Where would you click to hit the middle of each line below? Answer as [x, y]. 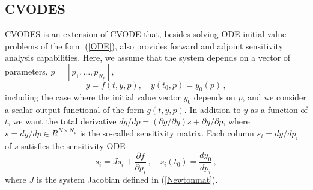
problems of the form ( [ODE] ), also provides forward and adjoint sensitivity [144, 45]
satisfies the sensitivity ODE [73, 145]
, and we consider [274, 97]
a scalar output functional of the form [74, 109]
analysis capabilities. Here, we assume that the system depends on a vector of [148, 57]
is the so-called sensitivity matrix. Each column [167, 133]
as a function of [279, 109]
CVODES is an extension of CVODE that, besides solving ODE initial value [146, 34]
